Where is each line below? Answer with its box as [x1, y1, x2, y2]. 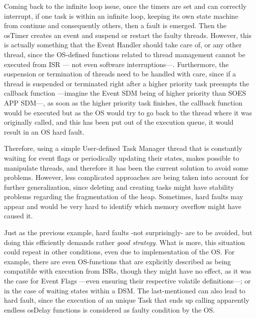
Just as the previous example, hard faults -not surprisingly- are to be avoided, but [4, 227, 253, 238]
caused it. [4, 211, 33, 221]
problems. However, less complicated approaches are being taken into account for [4, 172, 249, 182]
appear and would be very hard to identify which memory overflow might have [4, 201, 242, 211]
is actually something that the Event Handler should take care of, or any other [4, 39, 242, 50]
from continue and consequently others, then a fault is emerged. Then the [4, 20, 227, 31]
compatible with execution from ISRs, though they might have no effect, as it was [4, 266, 252, 276]
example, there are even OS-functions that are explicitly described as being [4, 256, 231, 266]
